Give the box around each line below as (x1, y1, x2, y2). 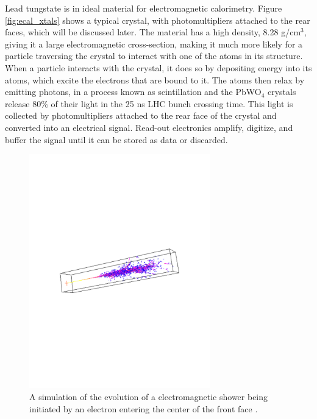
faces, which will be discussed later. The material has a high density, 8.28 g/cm (5, 26, 301, 38)
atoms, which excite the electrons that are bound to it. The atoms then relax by (5, 73, 305, 86)
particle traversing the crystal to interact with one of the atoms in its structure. (5, 49, 303, 62)
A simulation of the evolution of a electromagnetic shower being (29, 390, 268, 403)
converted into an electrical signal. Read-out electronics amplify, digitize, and (5, 121, 293, 133)
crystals (268, 85, 296, 98)
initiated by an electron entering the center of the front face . (29, 402, 258, 415)
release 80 (5, 97, 41, 110)
